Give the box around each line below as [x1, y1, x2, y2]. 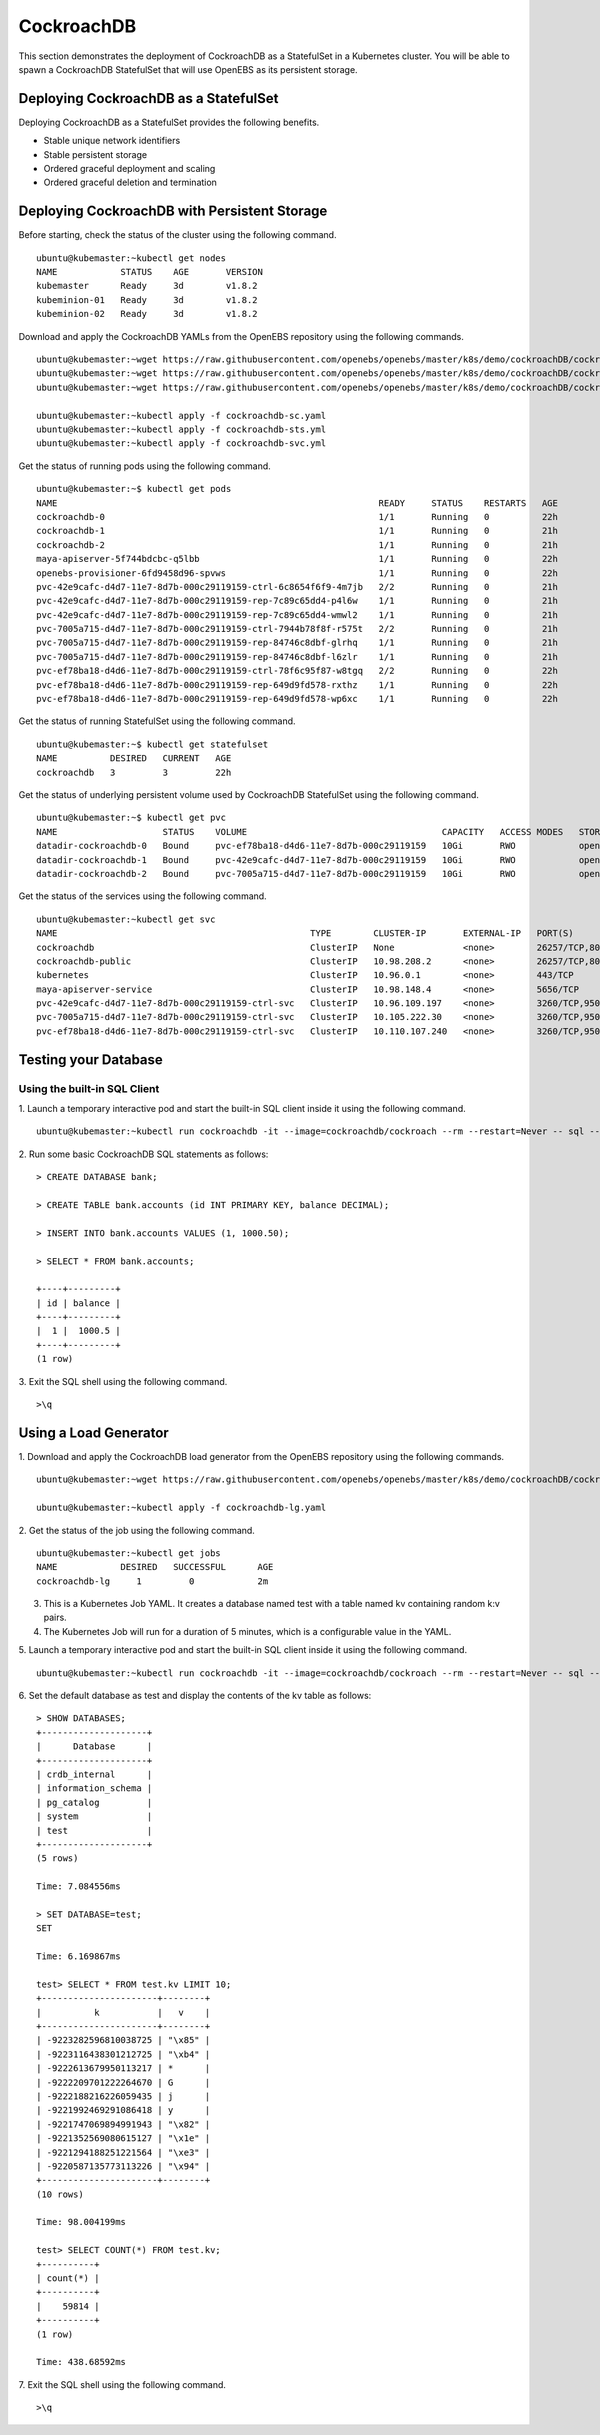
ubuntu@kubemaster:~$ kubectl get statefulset [36, 738, 269, 750]
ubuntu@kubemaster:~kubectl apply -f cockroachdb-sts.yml [36, 424, 327, 435]
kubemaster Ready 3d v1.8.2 [36, 280, 259, 292]
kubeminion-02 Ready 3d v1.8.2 [36, 308, 259, 320]
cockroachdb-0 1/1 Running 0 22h [36, 511, 559, 522]
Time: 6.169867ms [36, 1951, 121, 1962]
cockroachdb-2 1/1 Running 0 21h [36, 539, 559, 550]
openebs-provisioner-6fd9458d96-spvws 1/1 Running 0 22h [36, 567, 559, 579]
